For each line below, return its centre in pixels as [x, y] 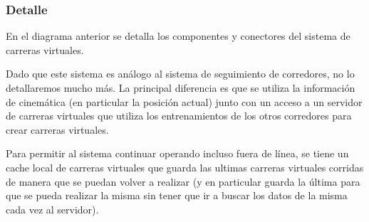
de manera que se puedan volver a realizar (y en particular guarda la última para [183, 181]
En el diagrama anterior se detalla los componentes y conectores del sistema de [178, 36]
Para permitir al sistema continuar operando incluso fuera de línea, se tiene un [177, 153]
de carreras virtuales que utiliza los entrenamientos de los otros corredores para [179, 116]
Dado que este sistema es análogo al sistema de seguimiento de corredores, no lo [180, 74]
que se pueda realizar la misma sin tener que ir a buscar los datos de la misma [177, 195]
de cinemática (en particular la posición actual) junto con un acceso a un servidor [184, 101]
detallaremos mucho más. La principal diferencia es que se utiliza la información [181, 88]
